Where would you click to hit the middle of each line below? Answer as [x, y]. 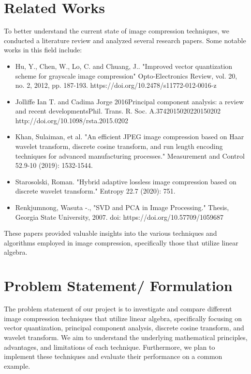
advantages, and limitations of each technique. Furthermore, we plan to [110, 347]
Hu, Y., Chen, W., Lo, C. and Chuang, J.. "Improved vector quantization [124, 66]
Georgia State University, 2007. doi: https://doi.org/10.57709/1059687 [119, 217]
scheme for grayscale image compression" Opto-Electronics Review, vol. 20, [126, 75]
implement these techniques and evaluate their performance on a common [113, 356]
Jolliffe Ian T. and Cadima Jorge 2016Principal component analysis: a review [129, 101]
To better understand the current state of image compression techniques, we [117, 31]
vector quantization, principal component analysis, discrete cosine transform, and [124, 328]
